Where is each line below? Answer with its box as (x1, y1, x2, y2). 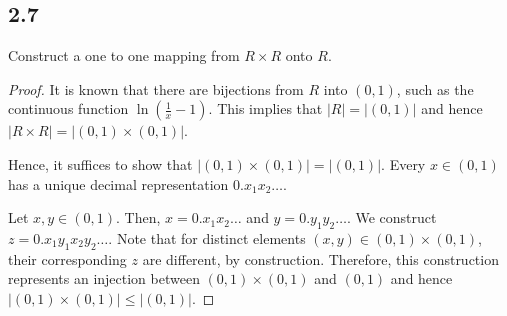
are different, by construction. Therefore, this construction (142, 248, 499, 269)
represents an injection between (8, 268, 200, 289)
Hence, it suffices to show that (8, 153, 193, 174)
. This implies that (208, 98, 323, 119)
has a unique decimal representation (8, 173, 229, 194)
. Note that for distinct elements (108, 227, 306, 248)
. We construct (346, 207, 437, 228)
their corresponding (8, 248, 127, 269)
